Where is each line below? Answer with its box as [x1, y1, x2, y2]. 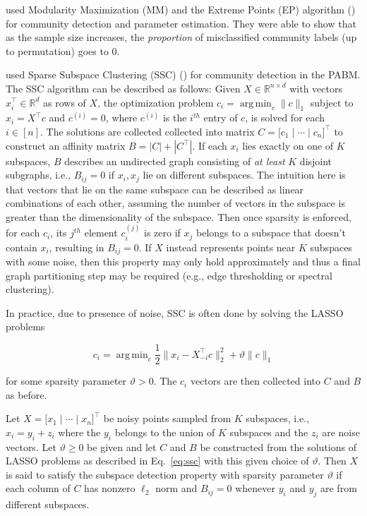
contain [6, 239, 37, 254]
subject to [310, 95, 354, 109]
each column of [6, 481, 71, 496]
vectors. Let [6, 439, 56, 454]
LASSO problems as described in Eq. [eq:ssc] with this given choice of [6, 453, 309, 468]
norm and [155, 481, 198, 496]
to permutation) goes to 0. [6, 43, 120, 58]
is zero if [144, 225, 181, 240]
